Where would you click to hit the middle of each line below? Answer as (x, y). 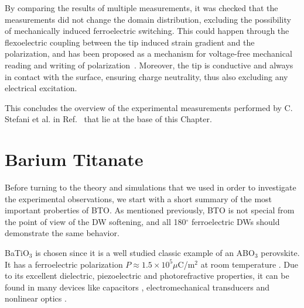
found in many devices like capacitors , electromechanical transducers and (137, 287)
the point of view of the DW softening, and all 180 (95, 221)
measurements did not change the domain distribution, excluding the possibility (148, 19)
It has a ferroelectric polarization (64, 264)
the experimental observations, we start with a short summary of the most (139, 198)
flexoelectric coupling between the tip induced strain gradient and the (130, 42)
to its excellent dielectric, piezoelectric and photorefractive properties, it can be (147, 276)
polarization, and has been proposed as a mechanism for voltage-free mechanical (148, 53)
